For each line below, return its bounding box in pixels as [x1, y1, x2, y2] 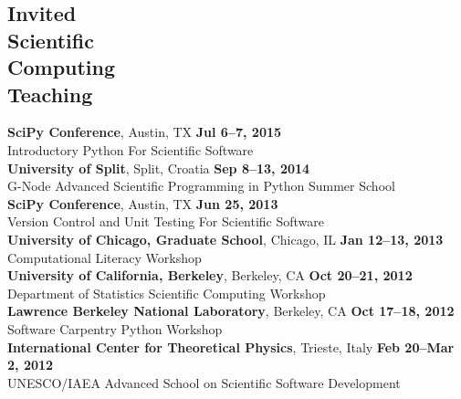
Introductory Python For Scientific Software [7, 140, 254, 159]
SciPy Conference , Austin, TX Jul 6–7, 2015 [7, 122, 282, 142]
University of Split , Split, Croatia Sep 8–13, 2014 [7, 158, 310, 177]
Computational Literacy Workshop [7, 247, 202, 267]
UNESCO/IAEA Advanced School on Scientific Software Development [7, 373, 401, 392]
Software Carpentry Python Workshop [7, 319, 223, 338]
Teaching [7, 79, 93, 108]
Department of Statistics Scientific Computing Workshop [7, 283, 326, 302]
